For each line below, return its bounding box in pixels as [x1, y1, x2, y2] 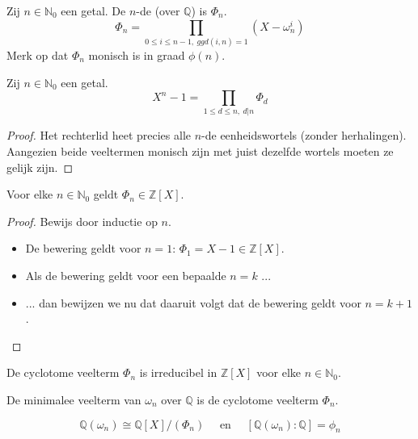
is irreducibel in [139, 364, 217, 381]
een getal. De [61, 2, 126, 19]
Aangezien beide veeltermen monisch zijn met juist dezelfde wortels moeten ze [6, 143, 394, 160]
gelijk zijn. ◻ [6, 158, 74, 175]
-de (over [136, 2, 180, 19]
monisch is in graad [88, 46, 185, 63]
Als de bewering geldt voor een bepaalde [25, 267, 226, 283]
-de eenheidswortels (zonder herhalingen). [201, 127, 407, 144]
